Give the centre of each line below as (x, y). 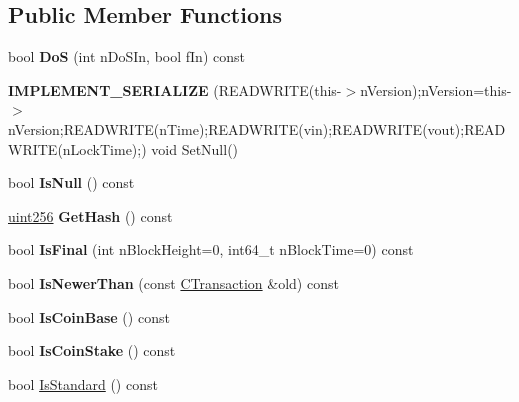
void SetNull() (195, 148)
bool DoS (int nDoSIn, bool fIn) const (126, 56)
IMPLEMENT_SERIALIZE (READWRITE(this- (175, 89)
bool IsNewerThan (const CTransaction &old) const (173, 282)
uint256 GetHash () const (90, 215)
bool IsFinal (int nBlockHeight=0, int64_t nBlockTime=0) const (211, 249)
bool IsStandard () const (83, 383)
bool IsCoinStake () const (92, 350)
